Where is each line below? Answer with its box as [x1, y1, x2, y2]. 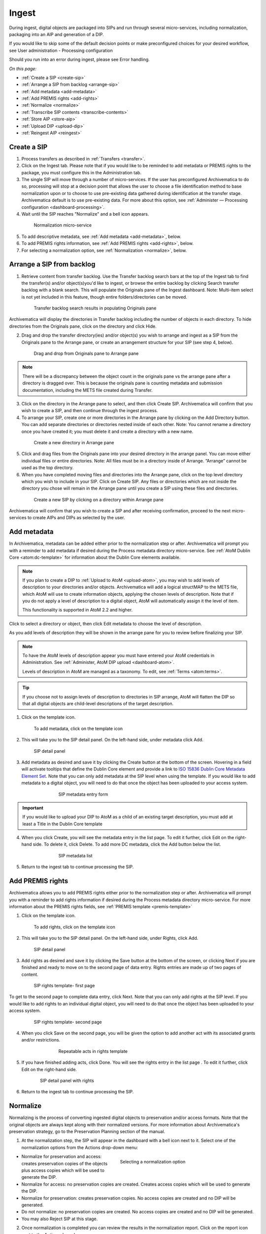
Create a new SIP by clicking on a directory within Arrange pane [33, 497, 164, 502]
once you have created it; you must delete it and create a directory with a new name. [21, 428, 194, 434]
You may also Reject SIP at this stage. [21, 1216, 98, 1222]
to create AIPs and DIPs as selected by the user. [27, 515, 125, 521]
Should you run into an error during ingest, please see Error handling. [9, 57, 150, 63]
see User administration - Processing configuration [9, 47, 113, 53]
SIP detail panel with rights [40, 1078, 95, 1083]
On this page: [9, 66, 37, 72]
